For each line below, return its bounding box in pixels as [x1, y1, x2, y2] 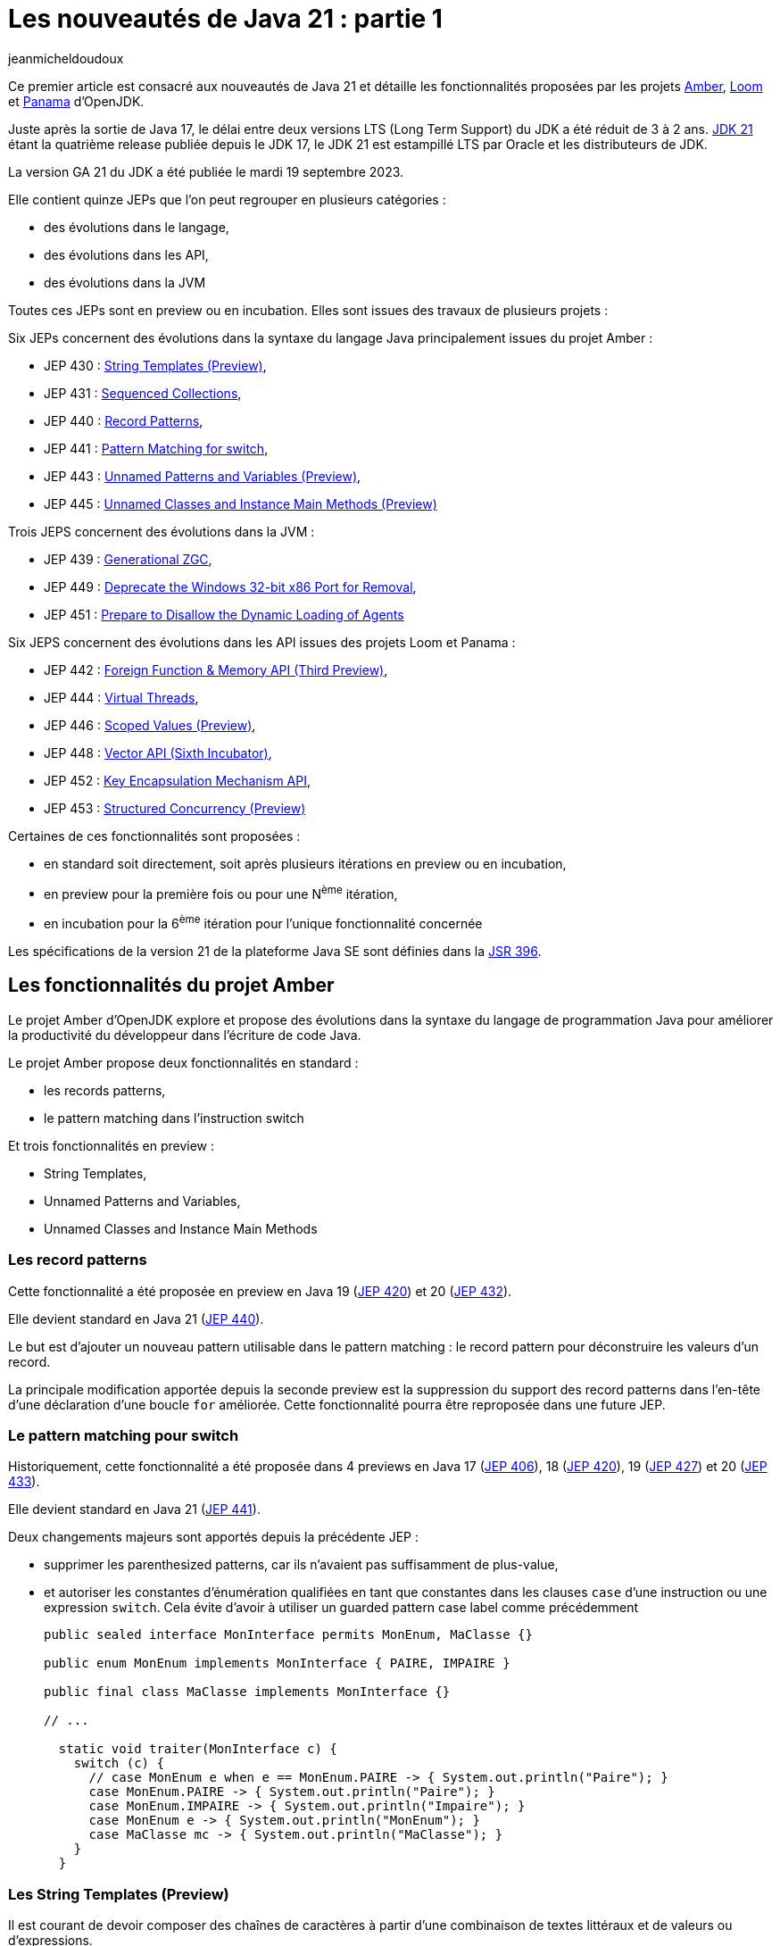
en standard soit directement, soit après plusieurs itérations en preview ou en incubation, [44, 855, 567, 871]
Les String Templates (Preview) [8, 1884, 229, 1903]
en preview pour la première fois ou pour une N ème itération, [44, 883, 398, 902]
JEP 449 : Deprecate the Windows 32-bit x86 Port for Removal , [44, 578, 417, 595]
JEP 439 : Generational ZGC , [44, 551, 212, 567]
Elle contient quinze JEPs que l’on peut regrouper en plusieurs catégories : [8, 191, 446, 207]
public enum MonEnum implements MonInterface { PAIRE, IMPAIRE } [44, 1656, 510, 1671]
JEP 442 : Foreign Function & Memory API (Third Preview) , [44, 661, 388, 678]
